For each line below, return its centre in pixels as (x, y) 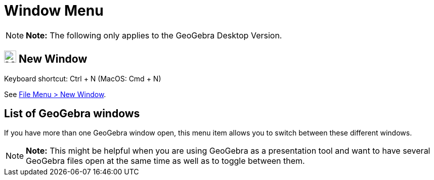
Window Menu (54, 11)
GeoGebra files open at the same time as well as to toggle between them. (165, 161)
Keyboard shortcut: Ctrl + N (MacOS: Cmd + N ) (83, 78)
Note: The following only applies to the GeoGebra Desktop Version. (154, 35)
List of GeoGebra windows (72, 114)
